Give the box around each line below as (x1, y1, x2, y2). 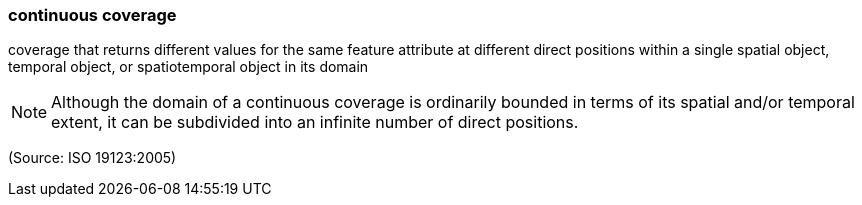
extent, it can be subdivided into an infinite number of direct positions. (51, 112, 579, 133)
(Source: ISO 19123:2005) (8, 149, 177, 167)
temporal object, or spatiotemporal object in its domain (8, 58, 369, 76)
